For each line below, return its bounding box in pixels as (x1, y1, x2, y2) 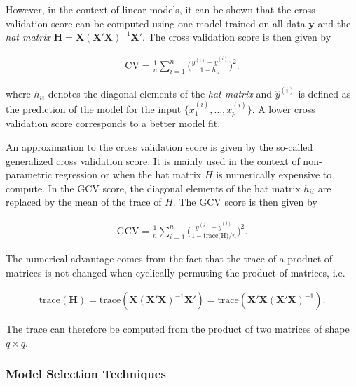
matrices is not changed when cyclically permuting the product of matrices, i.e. (6, 265, 345, 279)
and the (317, 15, 351, 30)
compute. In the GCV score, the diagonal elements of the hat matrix (6, 180, 301, 195)
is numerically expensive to (216, 167, 332, 182)
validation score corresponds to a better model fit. (6, 116, 221, 131)
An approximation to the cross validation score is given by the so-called (6, 140, 313, 154)
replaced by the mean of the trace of (6, 194, 162, 209)
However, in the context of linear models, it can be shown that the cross (6, 2, 315, 16)
